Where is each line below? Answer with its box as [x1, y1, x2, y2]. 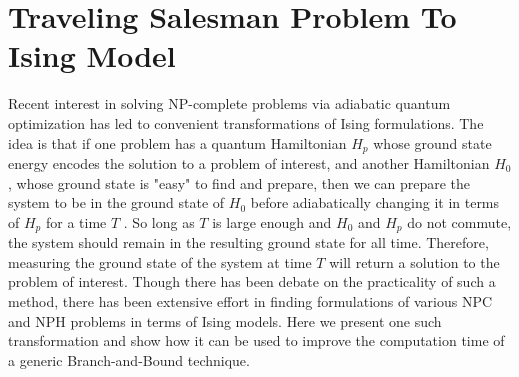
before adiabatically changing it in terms [250, 192, 500, 213]
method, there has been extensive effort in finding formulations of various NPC [8, 290, 493, 311]
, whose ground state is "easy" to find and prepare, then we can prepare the [8, 172, 471, 193]
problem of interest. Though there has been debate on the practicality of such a [8, 271, 496, 292]
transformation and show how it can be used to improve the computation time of [8, 330, 505, 351]
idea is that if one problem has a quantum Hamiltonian [8, 132, 347, 153]
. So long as [123, 211, 195, 232]
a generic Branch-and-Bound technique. [8, 349, 250, 370]
